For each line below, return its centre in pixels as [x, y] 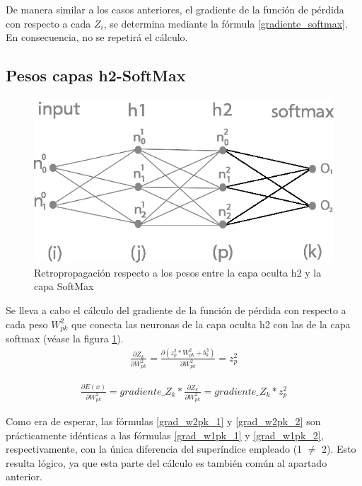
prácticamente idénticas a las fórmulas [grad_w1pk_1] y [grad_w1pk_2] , [165, 435]
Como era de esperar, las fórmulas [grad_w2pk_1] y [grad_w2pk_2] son [163, 421]
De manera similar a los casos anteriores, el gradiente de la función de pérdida [175, 9]
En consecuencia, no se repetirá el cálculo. [97, 37]
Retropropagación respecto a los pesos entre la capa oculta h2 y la [178, 272]
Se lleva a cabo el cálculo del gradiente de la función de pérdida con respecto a [176, 309]
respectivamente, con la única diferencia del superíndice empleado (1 [154, 449]
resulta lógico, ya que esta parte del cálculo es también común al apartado [167, 462]
